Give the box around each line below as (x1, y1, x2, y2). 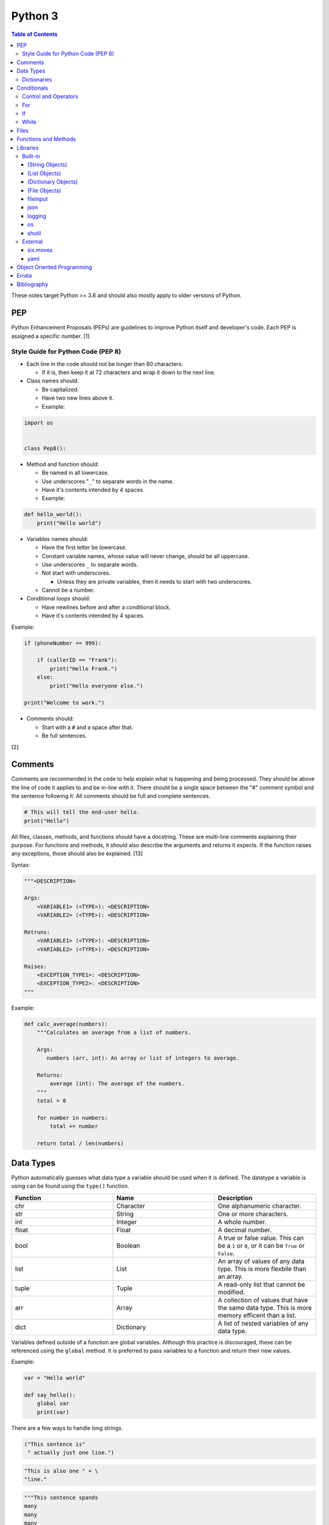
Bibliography (16, 281, 49, 288)
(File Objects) (27, 187, 62, 194)
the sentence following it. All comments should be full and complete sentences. (11, 792, 211, 800)
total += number (49, 1123, 99, 1130)
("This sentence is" (24, 1440, 85, 1448)
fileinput (27, 195, 48, 203)
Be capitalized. (41, 386, 79, 393)
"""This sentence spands (24, 1494, 99, 1501)
